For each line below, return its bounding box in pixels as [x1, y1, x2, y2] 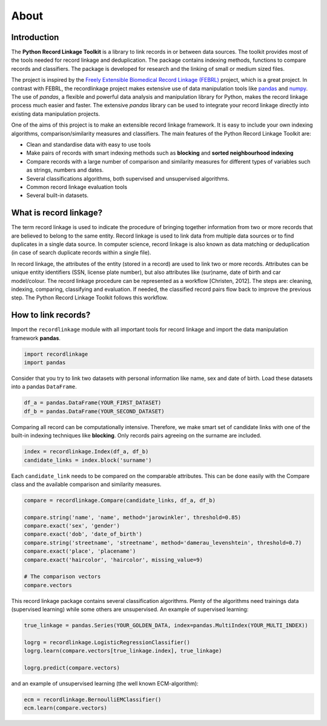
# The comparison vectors [24, 573, 101, 580]
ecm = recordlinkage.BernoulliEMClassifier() [24, 696, 162, 703]
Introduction [11, 32, 59, 42]
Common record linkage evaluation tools [26, 183, 127, 190]
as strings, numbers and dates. [26, 167, 104, 174]
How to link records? [11, 310, 91, 321]
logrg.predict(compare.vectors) [24, 664, 121, 671]
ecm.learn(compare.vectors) [24, 705, 107, 711]
